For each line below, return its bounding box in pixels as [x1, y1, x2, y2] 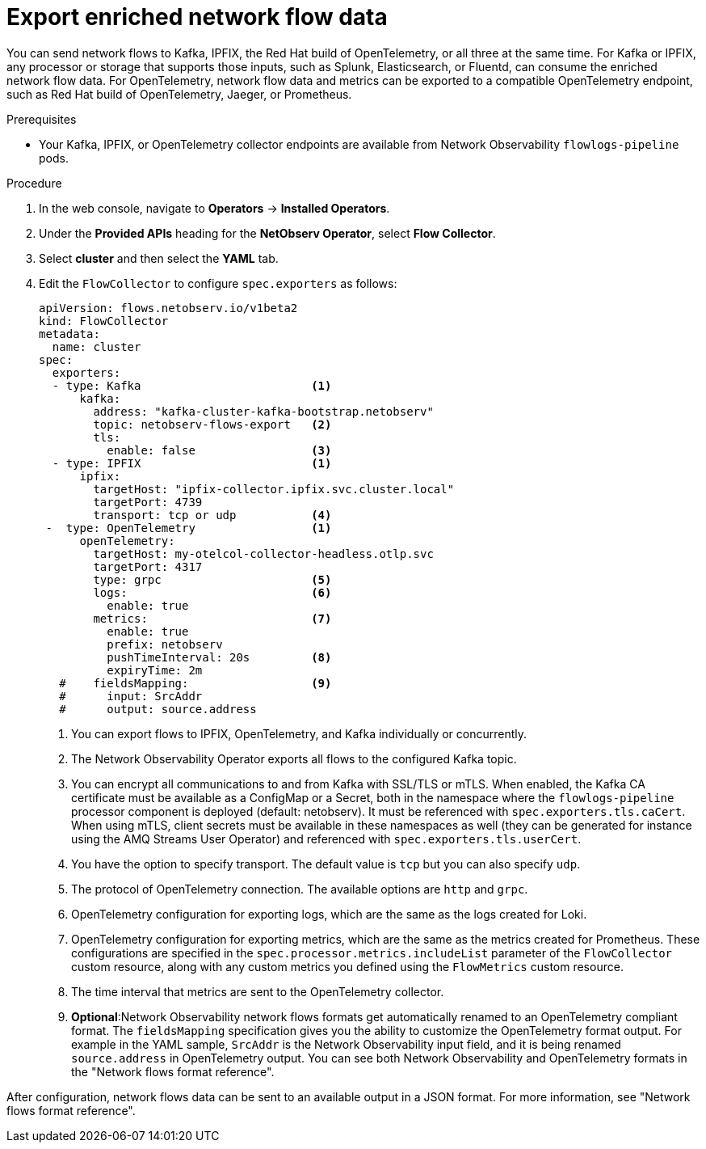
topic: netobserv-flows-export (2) [93, 417, 332, 431]
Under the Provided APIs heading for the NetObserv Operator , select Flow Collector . [39, 226, 496, 240]
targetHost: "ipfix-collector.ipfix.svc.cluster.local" [93, 482, 455, 496]
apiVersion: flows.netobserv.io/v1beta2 [39, 301, 298, 315]
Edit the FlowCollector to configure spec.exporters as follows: [39, 276, 397, 290]
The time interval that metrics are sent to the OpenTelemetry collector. [71, 984, 444, 999]
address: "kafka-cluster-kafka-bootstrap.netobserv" [93, 404, 434, 418]
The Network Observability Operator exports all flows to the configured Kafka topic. [71, 751, 517, 766]
